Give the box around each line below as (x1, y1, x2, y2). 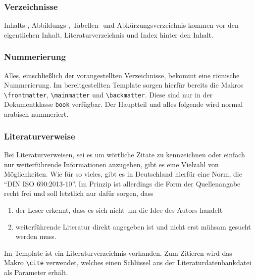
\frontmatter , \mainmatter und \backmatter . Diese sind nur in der (4, 89, 213, 99)
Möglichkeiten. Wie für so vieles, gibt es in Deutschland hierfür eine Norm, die (4, 169, 242, 179)
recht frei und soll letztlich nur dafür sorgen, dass (4, 188, 153, 198)
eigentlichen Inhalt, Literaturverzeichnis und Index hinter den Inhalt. (4, 29, 213, 40)
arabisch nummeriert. (4, 109, 69, 119)
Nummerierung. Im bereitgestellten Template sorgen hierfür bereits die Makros (4, 80, 244, 90)
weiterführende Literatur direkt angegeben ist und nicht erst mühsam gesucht (15, 221, 251, 232)
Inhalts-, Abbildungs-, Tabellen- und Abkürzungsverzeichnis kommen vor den (4, 20, 239, 30)
